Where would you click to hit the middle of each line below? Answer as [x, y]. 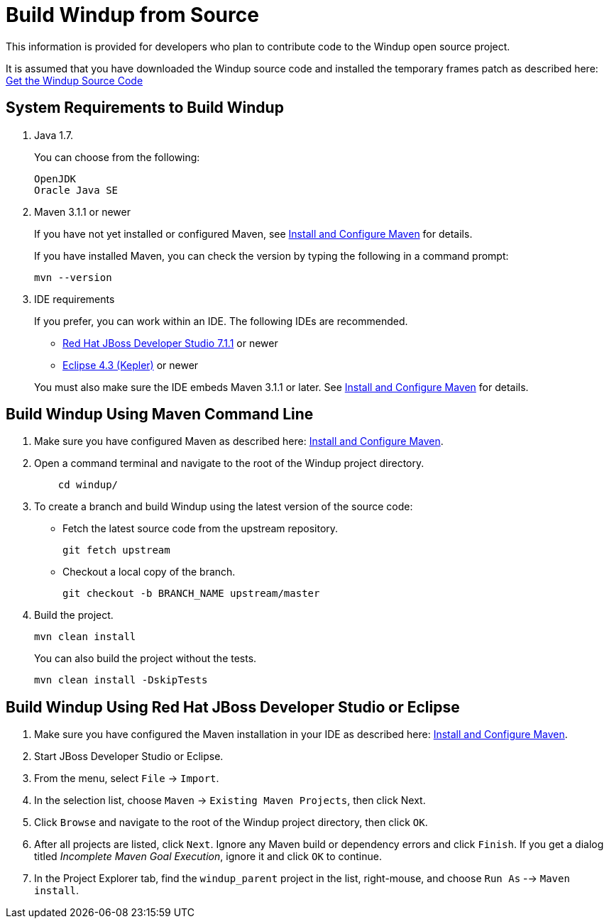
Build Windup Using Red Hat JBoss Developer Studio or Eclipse [233, 707]
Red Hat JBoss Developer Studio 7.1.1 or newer [170, 343]
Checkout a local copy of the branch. [149, 572]
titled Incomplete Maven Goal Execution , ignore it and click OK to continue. [208, 857]
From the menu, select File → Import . [127, 779]
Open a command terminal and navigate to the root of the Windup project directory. [229, 463]
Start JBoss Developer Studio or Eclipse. [129, 757]
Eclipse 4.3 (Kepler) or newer [131, 365]
